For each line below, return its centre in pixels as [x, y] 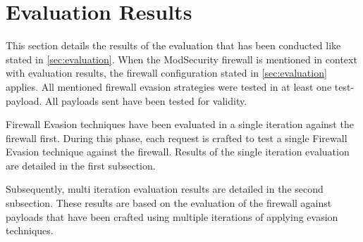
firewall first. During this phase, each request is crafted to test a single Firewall [177, 138]
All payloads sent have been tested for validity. [146, 100]
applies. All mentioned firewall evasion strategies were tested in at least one [169, 86]
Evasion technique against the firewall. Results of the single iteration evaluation [178, 152]
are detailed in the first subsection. [81, 165]
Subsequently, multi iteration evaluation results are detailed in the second [165, 189]
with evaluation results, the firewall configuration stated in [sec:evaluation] [166, 73]
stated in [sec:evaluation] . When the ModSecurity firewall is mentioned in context [181, 59]
